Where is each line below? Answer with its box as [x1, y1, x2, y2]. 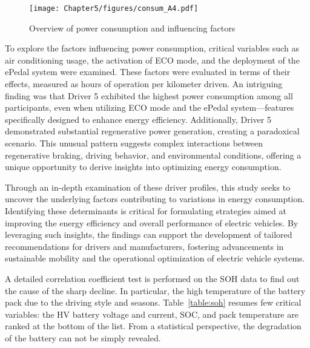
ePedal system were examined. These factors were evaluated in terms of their [5, 65, 291, 78]
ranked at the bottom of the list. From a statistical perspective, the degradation [5, 320, 302, 332]
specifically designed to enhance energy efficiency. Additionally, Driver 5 [5, 113, 271, 125]
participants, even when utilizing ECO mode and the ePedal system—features [5, 101, 294, 114]
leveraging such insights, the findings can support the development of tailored [5, 228, 292, 241]
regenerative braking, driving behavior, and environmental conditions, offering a [5, 148, 302, 161]
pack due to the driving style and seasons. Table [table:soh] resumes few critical [5, 296, 302, 309]
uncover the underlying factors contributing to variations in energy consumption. [5, 192, 305, 205]
